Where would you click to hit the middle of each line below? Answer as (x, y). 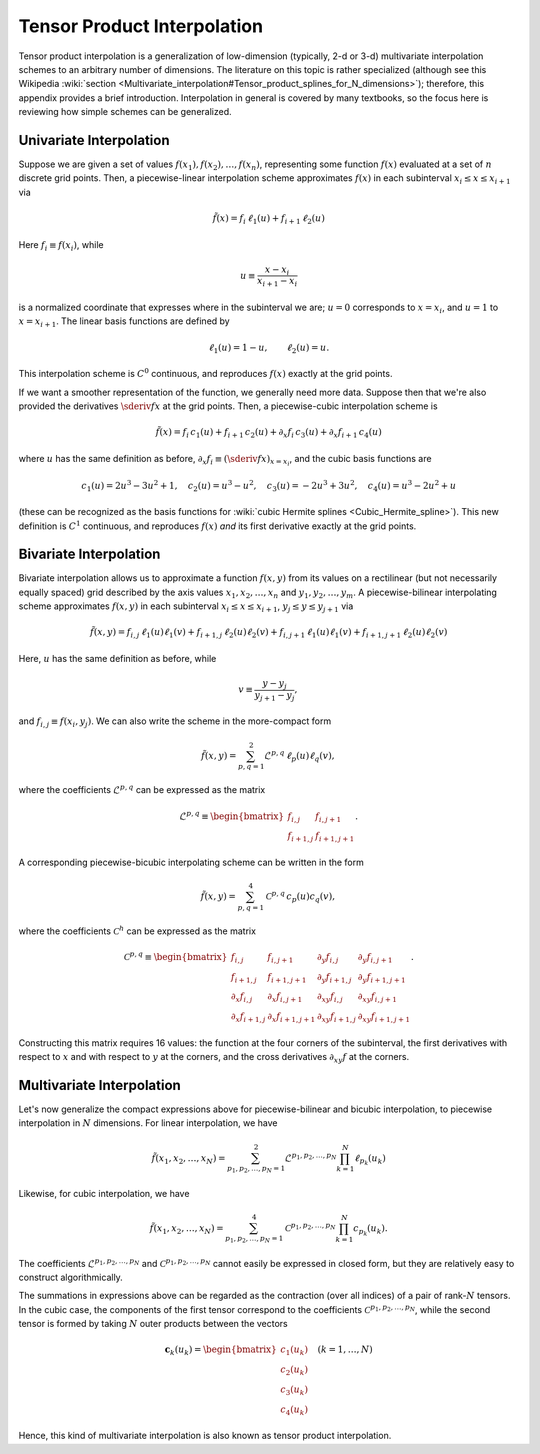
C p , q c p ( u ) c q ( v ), (300, 896)
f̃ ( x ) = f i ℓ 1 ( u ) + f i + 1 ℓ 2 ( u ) (268, 219)
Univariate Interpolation (94, 140)
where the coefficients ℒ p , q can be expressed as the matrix (142, 789)
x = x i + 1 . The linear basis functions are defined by (124, 322)
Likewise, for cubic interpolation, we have (104, 1193)
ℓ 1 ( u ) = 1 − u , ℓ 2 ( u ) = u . (269, 348)
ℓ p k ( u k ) (370, 1159)
